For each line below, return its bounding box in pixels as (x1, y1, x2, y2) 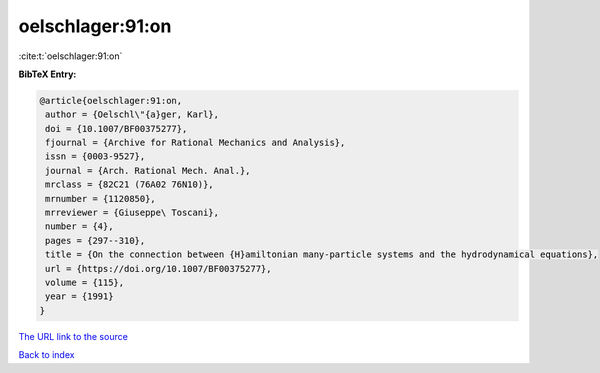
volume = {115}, (45, 277, 125, 288)
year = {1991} (45, 291, 114, 302)
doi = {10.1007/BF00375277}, (45, 123, 188, 134)
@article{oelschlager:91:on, (39, 95, 183, 106)
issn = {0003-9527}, (45, 151, 146, 162)
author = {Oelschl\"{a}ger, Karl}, (45, 109, 220, 120)
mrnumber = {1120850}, (45, 193, 157, 204)
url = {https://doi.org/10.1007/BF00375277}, (45, 263, 272, 274)
